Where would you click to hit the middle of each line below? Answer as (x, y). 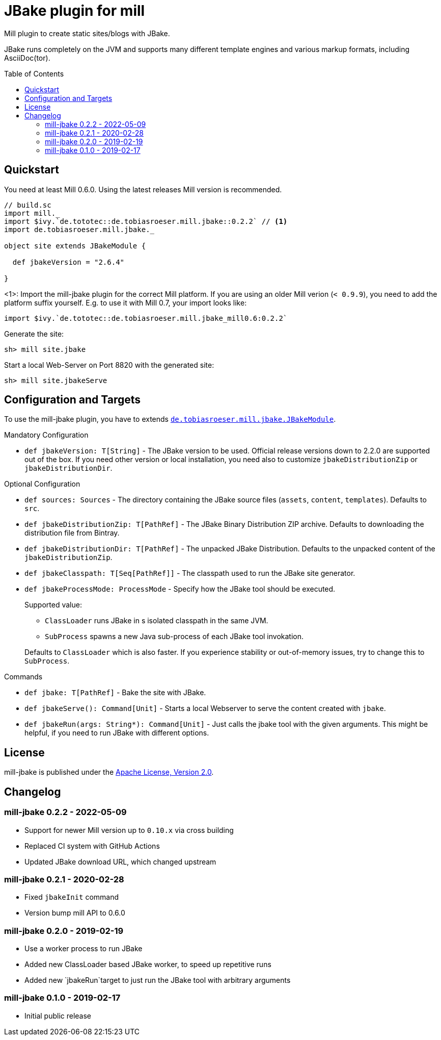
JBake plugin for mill (75, 11)
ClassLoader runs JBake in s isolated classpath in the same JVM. (157, 621)
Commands (23, 677)
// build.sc (28, 205)
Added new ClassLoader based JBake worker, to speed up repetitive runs (148, 964)
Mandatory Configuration (46, 435)
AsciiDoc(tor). (27, 58)
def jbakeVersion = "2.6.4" (68, 262)
